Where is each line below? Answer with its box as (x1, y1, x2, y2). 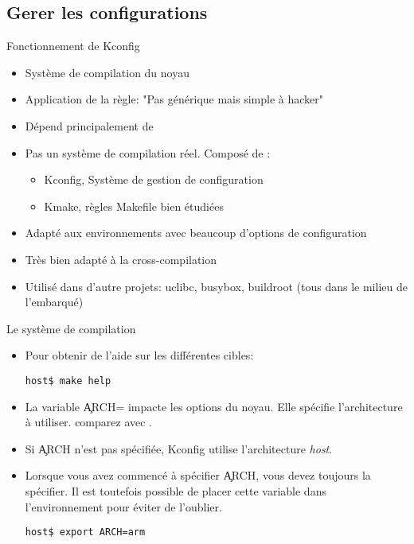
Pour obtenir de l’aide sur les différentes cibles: (25, 347, 254, 363)
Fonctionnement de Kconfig (6, 37, 140, 54)
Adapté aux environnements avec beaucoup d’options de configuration (25, 224, 367, 241)
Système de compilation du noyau (25, 64, 189, 80)
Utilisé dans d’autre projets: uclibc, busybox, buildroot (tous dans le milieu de (25, 278, 408, 294)
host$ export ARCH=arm (25, 527, 146, 538)
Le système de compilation (6, 320, 136, 336)
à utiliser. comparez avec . (25, 414, 152, 430)
